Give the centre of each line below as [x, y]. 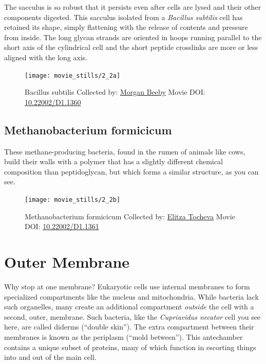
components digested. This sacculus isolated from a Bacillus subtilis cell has [123, 17]
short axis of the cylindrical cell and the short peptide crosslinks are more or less [131, 47]
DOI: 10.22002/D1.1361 [62, 226]
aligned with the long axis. [46, 57]
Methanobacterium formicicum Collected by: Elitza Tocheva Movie [130, 216]
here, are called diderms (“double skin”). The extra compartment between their [129, 327]
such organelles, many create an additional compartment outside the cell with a [129, 307]
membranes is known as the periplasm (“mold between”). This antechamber [123, 336]
